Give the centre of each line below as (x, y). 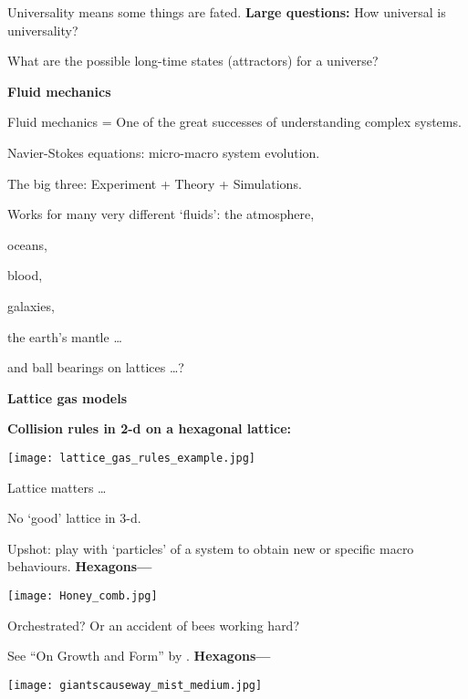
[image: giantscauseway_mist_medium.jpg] (135, 685)
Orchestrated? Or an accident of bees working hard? (154, 625)
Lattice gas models (68, 397)
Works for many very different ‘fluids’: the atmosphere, (161, 214)
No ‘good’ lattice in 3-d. (74, 518)
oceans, (28, 244)
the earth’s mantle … (65, 336)
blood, (25, 275)
